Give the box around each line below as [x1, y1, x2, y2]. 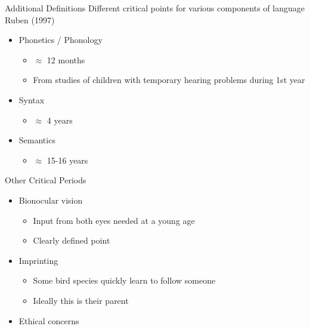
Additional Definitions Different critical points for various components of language [5, 2, 305, 14]
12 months [46, 53, 85, 66]
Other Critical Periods [5, 174, 86, 186]
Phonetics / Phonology [18, 33, 103, 46]
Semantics [18, 134, 55, 146]
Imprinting [18, 254, 58, 266]
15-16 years [46, 153, 88, 166]
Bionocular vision [18, 193, 83, 206]
